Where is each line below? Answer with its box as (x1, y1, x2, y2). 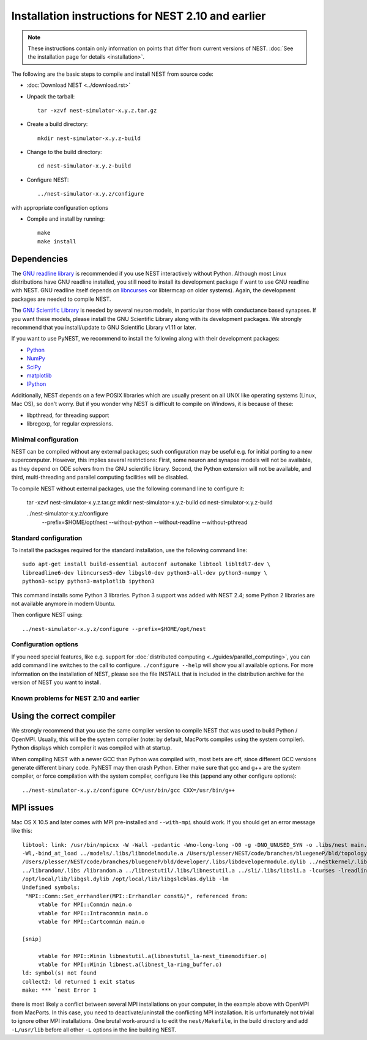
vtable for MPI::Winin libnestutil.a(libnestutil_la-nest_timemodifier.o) (38, 953, 267, 959)
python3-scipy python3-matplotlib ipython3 (22, 578, 155, 585)
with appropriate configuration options (11, 204, 108, 211)
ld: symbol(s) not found (22, 970, 97, 976)
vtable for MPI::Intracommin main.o (38, 910, 148, 916)
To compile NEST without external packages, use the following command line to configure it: (11, 485, 245, 492)
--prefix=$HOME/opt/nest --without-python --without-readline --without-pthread (42, 518, 248, 526)
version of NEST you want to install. (11, 679, 102, 686)
